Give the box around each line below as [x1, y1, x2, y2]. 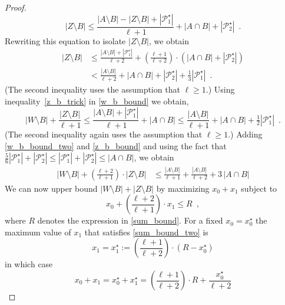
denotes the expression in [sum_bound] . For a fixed [37, 214, 223, 227]
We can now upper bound [5, 182, 98, 194]
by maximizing [156, 182, 210, 194]
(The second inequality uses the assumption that [5, 83, 180, 95]
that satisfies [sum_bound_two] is [84, 225, 208, 238]
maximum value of [5, 225, 71, 238]
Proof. [5, 1, 26, 13]
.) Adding [228, 128, 263, 140]
